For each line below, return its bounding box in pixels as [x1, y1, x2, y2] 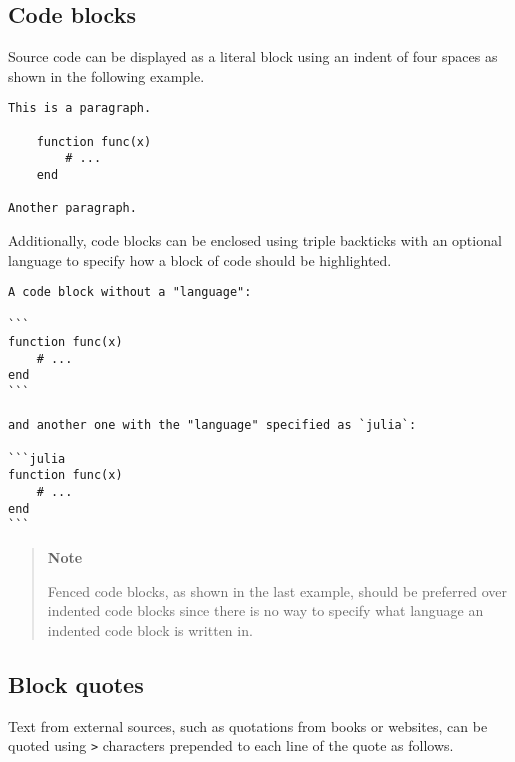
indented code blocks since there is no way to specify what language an [47, 600, 484, 621]
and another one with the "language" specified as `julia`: [8, 418, 417, 433]
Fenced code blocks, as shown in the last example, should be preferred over [47, 580, 508, 601]
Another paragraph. [8, 201, 137, 216]
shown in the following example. [8, 65, 205, 86]
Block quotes [8, 668, 144, 699]
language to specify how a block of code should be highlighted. [8, 249, 392, 270]
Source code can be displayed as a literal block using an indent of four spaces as [8, 46, 498, 67]
